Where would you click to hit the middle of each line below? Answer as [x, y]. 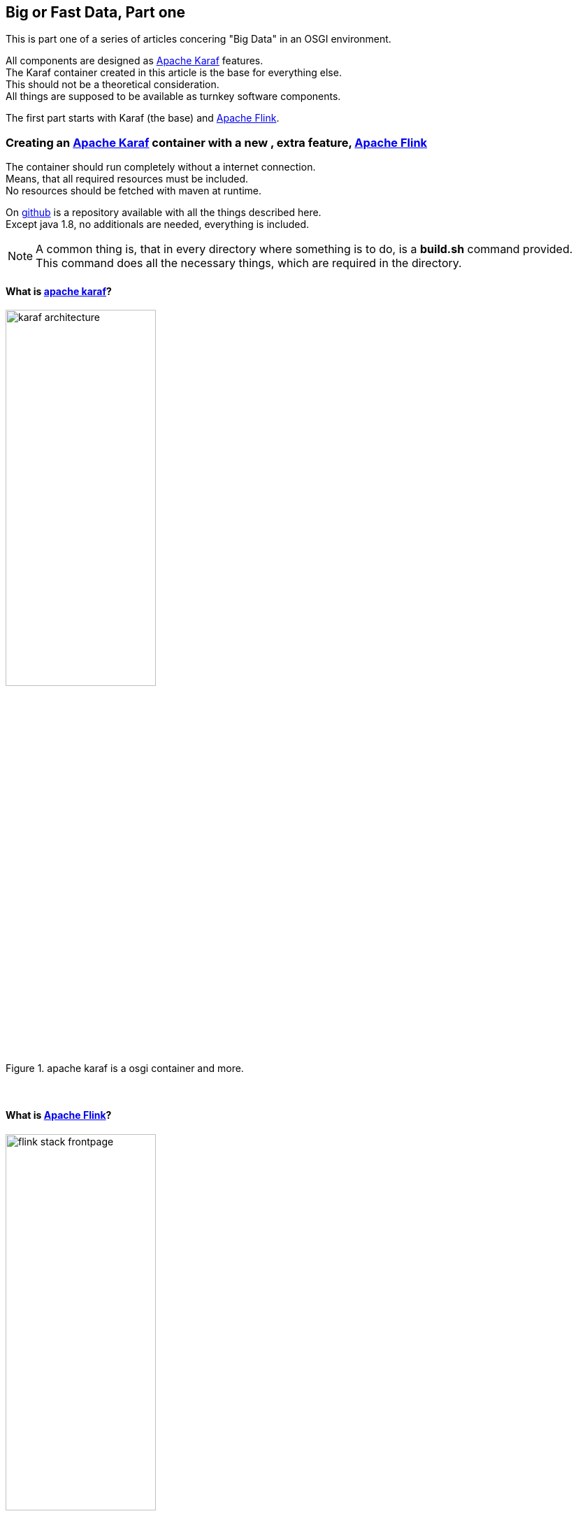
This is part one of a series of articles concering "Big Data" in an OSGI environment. [198, 39]
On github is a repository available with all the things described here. [164, 213]
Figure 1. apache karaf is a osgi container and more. [125, 1068]
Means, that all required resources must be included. [127, 179]
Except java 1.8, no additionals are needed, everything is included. [158, 224]
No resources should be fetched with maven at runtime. [134, 191]
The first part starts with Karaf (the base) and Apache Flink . [143, 118]
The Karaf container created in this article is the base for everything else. [174, 73]
